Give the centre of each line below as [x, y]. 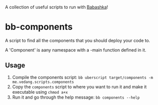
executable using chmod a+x [40, 92]
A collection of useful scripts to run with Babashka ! [57, 7]
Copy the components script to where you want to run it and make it [79, 87]
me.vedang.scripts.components [43, 82]
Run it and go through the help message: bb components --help [76, 97]
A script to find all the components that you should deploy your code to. [78, 40]
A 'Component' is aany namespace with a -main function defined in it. [76, 50]
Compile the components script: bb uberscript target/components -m [82, 77]
